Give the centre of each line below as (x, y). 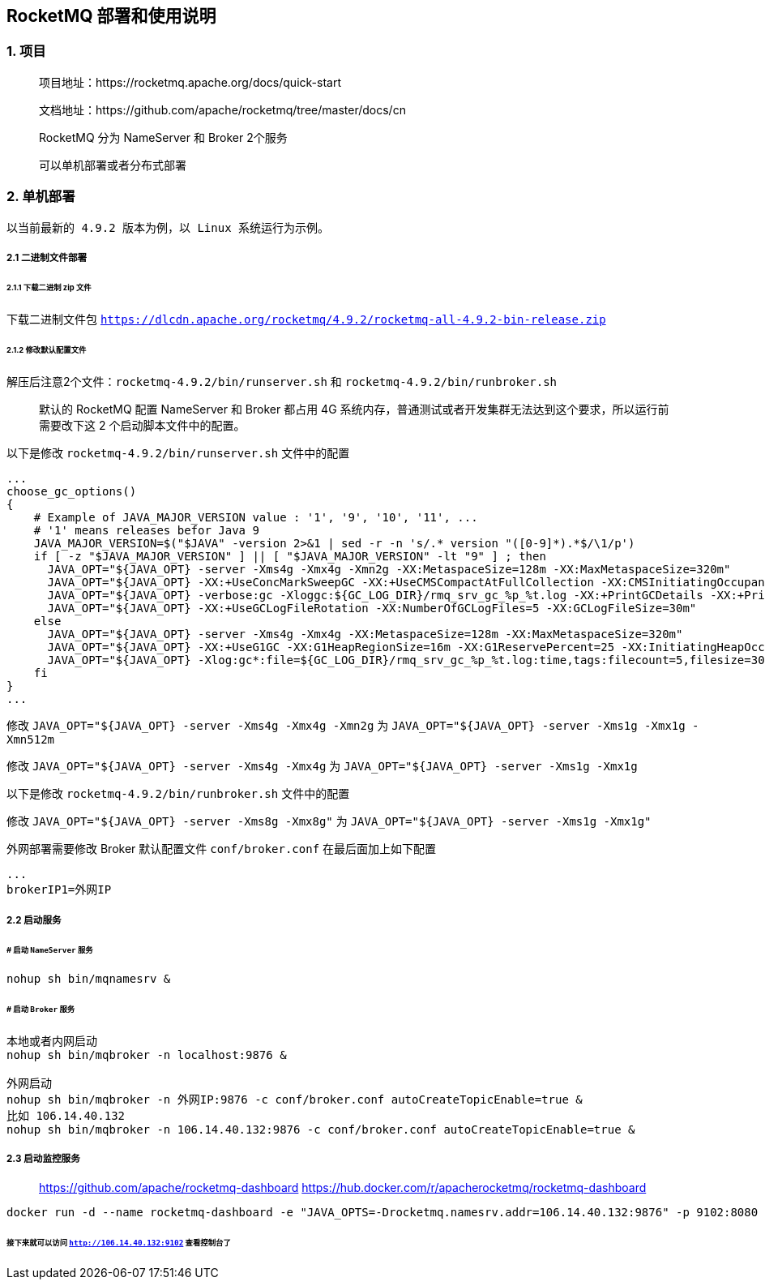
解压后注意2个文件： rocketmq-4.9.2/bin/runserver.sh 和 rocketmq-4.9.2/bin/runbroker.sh (282, 382)
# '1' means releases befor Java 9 (146, 531)
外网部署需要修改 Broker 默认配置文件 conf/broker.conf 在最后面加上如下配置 (222, 849)
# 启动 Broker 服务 (41, 1010)
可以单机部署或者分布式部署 (113, 165)
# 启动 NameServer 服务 (50, 949)
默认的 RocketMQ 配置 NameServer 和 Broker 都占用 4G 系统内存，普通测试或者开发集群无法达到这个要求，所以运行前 (354, 409)
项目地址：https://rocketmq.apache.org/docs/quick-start (190, 82)
